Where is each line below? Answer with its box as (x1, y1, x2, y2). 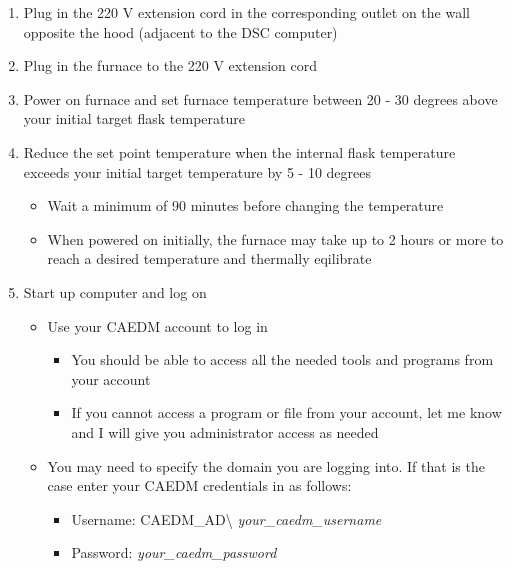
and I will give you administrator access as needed (71, 421, 379, 442)
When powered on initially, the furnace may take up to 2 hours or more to (47, 228, 504, 249)
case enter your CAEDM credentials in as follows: (47, 475, 352, 496)
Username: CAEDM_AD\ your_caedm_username (71, 508, 382, 529)
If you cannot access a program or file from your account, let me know (71, 402, 502, 423)
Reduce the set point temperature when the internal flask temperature (23, 141, 456, 162)
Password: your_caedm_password (71, 542, 277, 563)
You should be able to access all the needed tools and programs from (71, 349, 494, 370)
